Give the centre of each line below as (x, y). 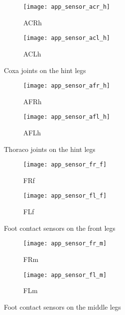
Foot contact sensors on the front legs (60, 228)
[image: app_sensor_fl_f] (65, 196)
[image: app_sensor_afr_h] (67, 86)
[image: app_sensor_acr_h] (67, 7)
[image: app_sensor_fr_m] (65, 244)
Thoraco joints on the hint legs (50, 149)
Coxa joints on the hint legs (45, 70)
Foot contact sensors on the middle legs (62, 306)
